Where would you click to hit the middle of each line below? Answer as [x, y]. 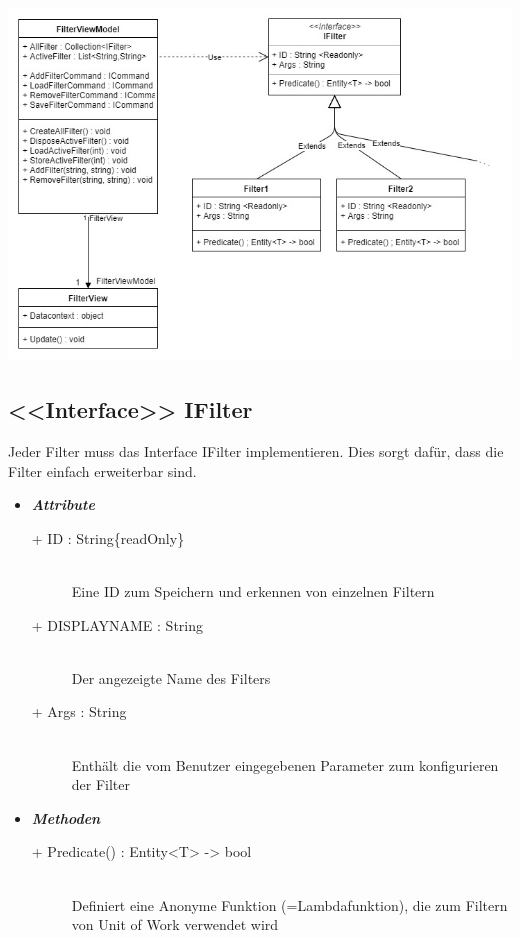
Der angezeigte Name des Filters [171, 677]
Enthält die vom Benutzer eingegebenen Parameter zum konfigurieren [285, 764]
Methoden [66, 817]
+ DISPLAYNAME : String [117, 624]
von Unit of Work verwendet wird [175, 924]
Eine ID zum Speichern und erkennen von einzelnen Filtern [253, 591]
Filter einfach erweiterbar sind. [102, 470]
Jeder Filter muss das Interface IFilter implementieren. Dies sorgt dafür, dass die [256, 451]
